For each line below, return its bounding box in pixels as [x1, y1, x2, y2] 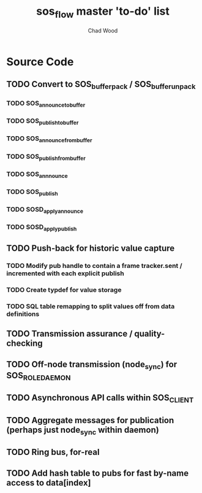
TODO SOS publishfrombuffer [6, 152, 86, 162]
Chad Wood [88, 26, 118, 34]
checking [6, 338, 43, 349]
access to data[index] [6, 477, 91, 488]
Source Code [6, 55, 74, 69]
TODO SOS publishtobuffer [6, 117, 79, 126]
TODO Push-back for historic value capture [6, 243, 175, 253]
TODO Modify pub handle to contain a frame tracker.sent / [6, 261, 182, 270]
